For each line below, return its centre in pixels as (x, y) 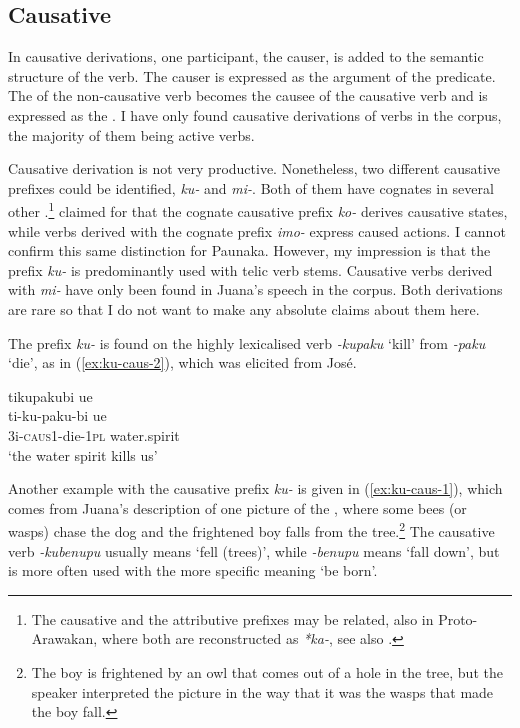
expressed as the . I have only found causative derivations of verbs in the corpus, (255, 114)
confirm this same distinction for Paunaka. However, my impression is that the (249, 250)
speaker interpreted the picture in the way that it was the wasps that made (262, 691)
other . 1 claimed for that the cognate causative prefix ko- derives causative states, (258, 210)
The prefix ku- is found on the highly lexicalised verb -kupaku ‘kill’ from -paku (247, 342)
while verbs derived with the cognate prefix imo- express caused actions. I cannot (257, 230)
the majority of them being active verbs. (131, 134)
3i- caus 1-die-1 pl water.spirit (94, 434)
